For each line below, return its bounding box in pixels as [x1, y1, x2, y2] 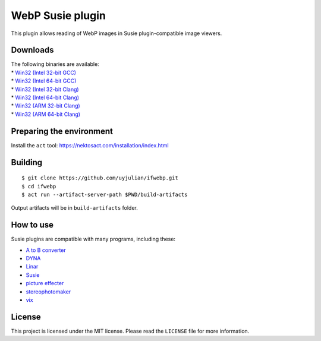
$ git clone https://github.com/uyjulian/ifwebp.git [21, 175, 178, 181]
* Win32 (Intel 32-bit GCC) [11, 69, 77, 76]
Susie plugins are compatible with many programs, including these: [11, 235, 175, 243]
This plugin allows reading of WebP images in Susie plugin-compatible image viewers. [11, 30, 222, 37]
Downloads [11, 45, 54, 55]
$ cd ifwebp [21, 183, 56, 190]
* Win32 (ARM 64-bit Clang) [11, 110, 80, 118]
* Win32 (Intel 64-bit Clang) [11, 94, 80, 101]
